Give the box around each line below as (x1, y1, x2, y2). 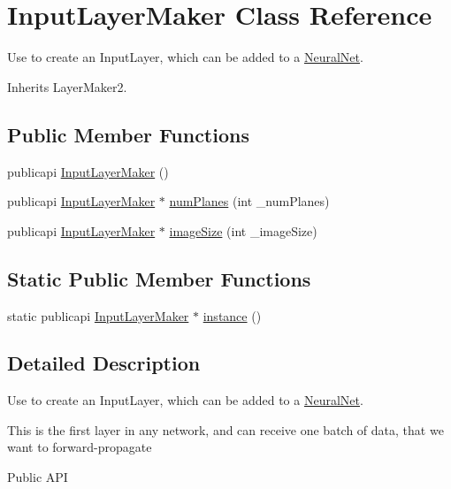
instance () (203, 306, 262, 325)
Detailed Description (7, 349, 201, 377)
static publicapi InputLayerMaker (7, 306, 189, 325)
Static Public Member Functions (7, 264, 311, 292)
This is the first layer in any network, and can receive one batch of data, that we (7, 420, 444, 439)
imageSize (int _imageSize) (169, 221, 317, 240)
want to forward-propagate (7, 438, 152, 456)
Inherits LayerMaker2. (7, 77, 127, 96)
